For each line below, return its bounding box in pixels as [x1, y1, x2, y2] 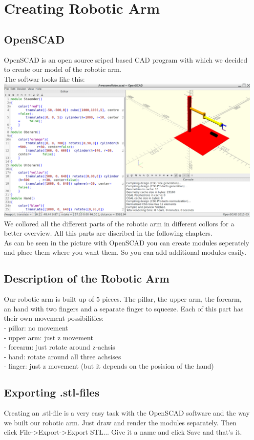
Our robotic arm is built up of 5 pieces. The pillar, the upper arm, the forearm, [4, 294, 242, 304]
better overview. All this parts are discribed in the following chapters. [4, 228, 212, 238]
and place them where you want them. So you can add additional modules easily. [4, 247, 247, 257]
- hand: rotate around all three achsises [4, 351, 121, 361]
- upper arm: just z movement [4, 332, 93, 342]
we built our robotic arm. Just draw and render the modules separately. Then [4, 417, 236, 427]
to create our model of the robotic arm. [4, 64, 122, 74]
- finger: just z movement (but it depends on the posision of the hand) [4, 361, 214, 371]
